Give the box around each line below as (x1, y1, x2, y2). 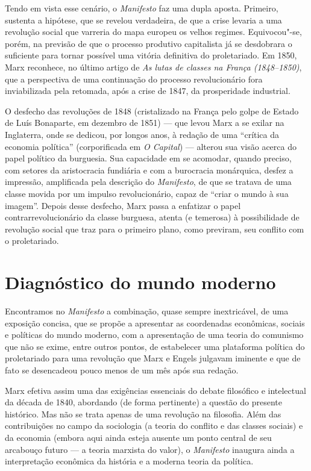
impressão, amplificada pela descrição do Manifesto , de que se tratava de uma (5, 175, 292, 188)
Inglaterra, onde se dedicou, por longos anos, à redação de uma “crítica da (5, 128, 280, 140)
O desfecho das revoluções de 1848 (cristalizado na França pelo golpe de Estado (5, 104, 299, 117)
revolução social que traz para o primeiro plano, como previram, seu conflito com (5, 222, 304, 235)
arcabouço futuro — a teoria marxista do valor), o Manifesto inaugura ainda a (5, 443, 295, 455)
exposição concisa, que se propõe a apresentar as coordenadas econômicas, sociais (5, 316, 305, 329)
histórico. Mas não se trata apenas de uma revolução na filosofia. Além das (5, 407, 281, 420)
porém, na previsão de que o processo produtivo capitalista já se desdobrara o (5, 37, 292, 49)
